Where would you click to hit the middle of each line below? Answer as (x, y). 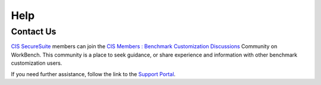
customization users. (37, 63)
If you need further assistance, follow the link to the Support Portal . (93, 74)
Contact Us (34, 32)
